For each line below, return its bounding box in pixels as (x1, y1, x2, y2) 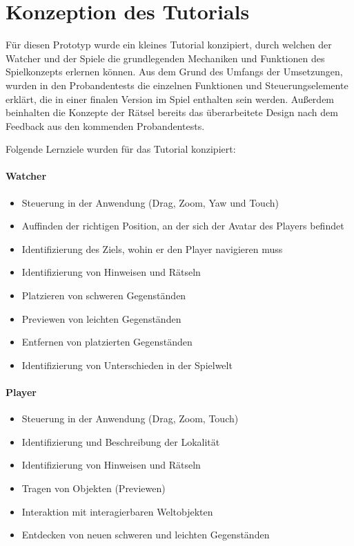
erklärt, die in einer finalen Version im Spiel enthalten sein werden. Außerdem (6, 91, 335, 106)
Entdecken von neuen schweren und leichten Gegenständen (21, 527, 270, 542)
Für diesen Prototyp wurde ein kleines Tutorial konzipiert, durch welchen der (6, 37, 332, 52)
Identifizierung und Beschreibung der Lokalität (21, 434, 220, 449)
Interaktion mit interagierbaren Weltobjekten (21, 504, 213, 518)
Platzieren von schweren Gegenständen (21, 288, 186, 303)
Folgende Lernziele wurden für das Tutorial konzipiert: (6, 142, 236, 156)
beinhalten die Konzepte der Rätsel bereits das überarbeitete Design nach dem (6, 105, 338, 120)
